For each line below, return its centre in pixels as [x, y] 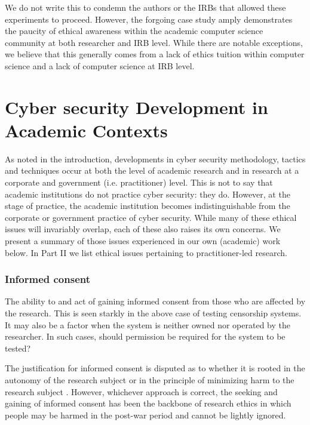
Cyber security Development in [136, 107]
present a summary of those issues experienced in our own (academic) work [143, 241]
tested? [18, 348]
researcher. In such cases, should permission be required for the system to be [145, 336]
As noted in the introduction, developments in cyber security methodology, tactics [155, 158]
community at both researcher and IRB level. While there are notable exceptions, [154, 42]
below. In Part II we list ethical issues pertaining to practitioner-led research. [146, 252]
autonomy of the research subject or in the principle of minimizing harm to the [150, 380]
